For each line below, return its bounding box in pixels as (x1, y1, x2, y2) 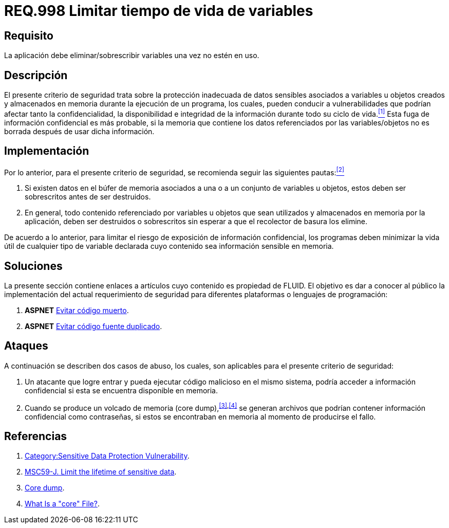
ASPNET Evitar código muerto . (25, 306, 129, 315)
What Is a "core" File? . (25, 499, 100, 508)
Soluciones (4, 259, 63, 272)
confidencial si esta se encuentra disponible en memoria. (25, 386, 218, 395)
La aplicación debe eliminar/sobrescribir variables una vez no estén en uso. (4, 51, 259, 60)
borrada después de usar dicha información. (4, 126, 155, 136)
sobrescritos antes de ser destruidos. (25, 192, 151, 202)
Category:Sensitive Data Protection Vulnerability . (25, 451, 190, 461)
